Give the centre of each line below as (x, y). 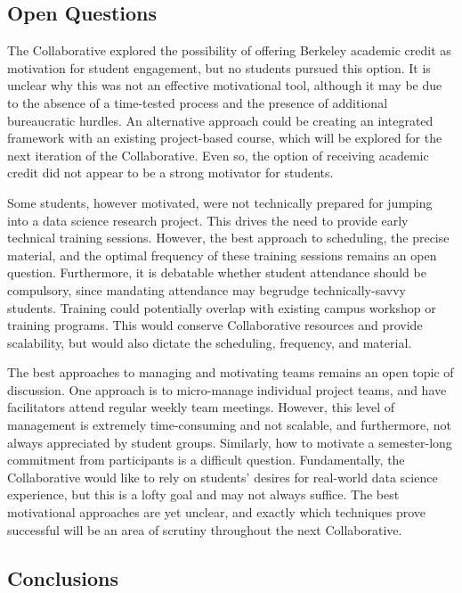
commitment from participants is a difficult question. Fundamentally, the (206, 460)
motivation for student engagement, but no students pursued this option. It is (219, 67)
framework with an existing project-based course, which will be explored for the (225, 138)
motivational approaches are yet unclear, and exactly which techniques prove (217, 512)
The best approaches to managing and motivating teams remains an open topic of (231, 372)
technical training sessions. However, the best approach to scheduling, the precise (228, 238)
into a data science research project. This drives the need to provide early (208, 220)
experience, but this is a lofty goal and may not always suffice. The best (203, 494)
